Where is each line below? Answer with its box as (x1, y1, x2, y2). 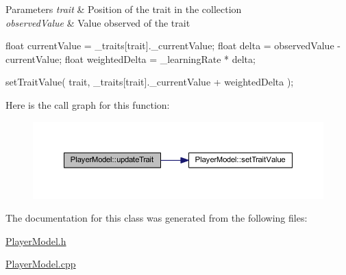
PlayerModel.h (5, 233, 66, 248)
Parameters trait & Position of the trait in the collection (5, 2, 242, 16)
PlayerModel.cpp (5, 257, 76, 271)
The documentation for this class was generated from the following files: (5, 211, 308, 225)
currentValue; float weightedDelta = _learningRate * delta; (5, 51, 256, 66)
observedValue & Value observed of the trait (5, 15, 190, 29)
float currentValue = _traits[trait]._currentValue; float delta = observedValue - (5, 38, 341, 53)
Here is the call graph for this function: (5, 97, 170, 112)
